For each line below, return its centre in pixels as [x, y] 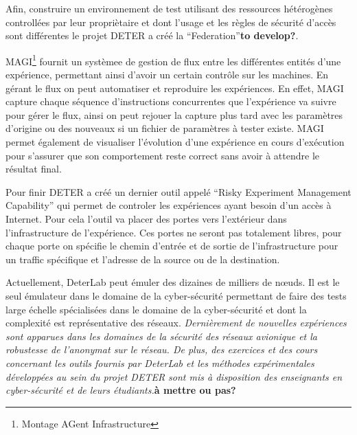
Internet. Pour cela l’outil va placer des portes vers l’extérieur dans [146, 218]
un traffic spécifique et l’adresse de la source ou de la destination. [143, 259]
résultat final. [34, 169]
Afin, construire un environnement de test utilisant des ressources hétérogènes [169, 8]
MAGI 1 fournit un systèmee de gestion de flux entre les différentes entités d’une [173, 60]
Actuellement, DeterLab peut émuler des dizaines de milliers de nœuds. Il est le [173, 282]
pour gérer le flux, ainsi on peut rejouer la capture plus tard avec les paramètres [174, 114]
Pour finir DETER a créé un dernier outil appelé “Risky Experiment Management [178, 191]
